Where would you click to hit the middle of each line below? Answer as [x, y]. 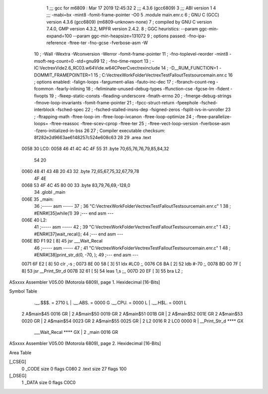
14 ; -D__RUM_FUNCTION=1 [190, 68]
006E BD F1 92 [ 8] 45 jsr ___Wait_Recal [62, 241]
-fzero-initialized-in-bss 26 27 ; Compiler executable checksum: [100, 130]
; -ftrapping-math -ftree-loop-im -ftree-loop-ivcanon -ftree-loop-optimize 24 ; [114, 116]
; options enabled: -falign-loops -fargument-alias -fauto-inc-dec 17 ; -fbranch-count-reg [125, 81]
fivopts [41, 96]
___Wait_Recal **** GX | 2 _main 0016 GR [76, 332]
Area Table [20, 352]
